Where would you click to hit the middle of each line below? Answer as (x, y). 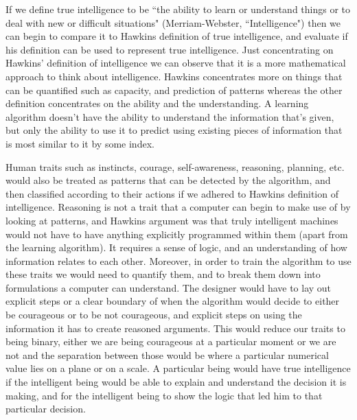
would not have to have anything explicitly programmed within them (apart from (177, 234)
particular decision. (46, 409)
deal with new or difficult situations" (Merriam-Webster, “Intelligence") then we (173, 22)
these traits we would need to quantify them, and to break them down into (163, 274)
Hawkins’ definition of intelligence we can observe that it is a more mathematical (176, 63)
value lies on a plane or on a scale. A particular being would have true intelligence (178, 368)
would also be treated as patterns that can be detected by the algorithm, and (168, 180)
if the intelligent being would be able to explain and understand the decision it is (176, 382)
